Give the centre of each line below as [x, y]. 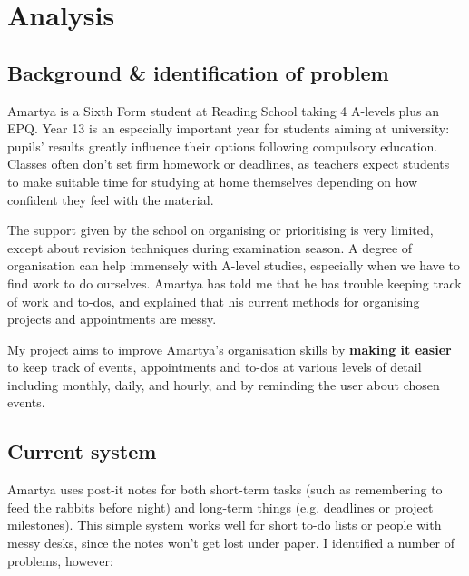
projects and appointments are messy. [112, 319]
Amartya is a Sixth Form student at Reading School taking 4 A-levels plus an [223, 110]
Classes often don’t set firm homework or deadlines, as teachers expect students [229, 164]
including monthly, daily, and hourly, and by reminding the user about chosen [224, 384]
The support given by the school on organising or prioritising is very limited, [220, 230]
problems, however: [60, 560]
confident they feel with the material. [111, 199]
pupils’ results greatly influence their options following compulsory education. [223, 146]
